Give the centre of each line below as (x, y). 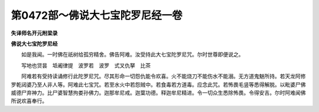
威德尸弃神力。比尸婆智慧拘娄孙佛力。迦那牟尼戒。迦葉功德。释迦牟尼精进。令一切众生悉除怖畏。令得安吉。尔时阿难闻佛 (158, 93)
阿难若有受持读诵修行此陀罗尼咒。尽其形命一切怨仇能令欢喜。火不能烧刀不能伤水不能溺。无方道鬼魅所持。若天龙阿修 (163, 76)
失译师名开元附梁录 (34, 33)
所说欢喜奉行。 (29, 101)
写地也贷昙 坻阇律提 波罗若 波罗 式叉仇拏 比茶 (86, 65)
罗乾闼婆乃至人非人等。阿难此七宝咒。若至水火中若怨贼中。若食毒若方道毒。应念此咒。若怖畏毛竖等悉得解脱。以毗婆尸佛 (158, 84)
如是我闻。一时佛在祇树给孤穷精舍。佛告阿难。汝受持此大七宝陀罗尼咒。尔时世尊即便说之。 (132, 55)
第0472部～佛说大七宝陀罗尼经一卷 (97, 15)
